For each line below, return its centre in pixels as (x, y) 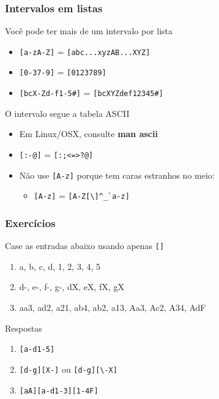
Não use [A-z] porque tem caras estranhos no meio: (117, 175)
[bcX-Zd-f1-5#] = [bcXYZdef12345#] (91, 93)
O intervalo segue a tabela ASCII (67, 113)
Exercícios (30, 222)
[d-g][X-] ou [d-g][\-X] (68, 369)
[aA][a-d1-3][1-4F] (59, 391)
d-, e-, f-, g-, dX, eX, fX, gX (72, 287)
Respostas (24, 328)
